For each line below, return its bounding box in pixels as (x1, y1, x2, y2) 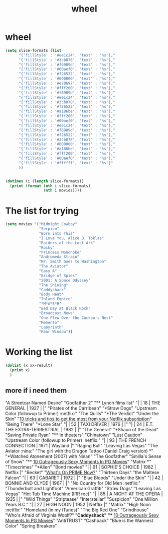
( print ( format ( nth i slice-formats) (10, 183, 91, 188)
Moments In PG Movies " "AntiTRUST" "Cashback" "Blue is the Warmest (5, 517, 153, 523)
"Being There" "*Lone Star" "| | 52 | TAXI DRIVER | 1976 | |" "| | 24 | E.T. (5, 421, 154, 427)
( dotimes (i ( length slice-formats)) (5, 178, 84, 184)
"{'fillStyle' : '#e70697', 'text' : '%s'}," (18, 81, 115, 86)
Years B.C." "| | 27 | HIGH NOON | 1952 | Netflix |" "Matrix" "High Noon (5, 501, 151, 507)
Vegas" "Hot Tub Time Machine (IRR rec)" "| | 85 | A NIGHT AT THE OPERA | (5, 491, 163, 497)
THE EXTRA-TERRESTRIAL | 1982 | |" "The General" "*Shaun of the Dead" (5, 426, 159, 432)
